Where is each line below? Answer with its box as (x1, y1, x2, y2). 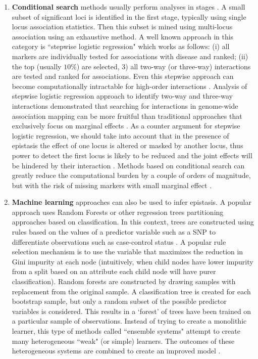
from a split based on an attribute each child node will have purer (12, 266, 216, 277)
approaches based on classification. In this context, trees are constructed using (12, 216, 254, 227)
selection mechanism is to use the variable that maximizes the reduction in (12, 246, 243, 257)
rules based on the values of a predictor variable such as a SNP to (12, 227, 216, 237)
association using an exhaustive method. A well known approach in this (12, 31, 234, 41)
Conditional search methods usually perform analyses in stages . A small (12, 2, 245, 12)
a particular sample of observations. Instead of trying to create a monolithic (12, 316, 247, 326)
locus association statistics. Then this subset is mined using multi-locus (12, 21, 233, 32)
